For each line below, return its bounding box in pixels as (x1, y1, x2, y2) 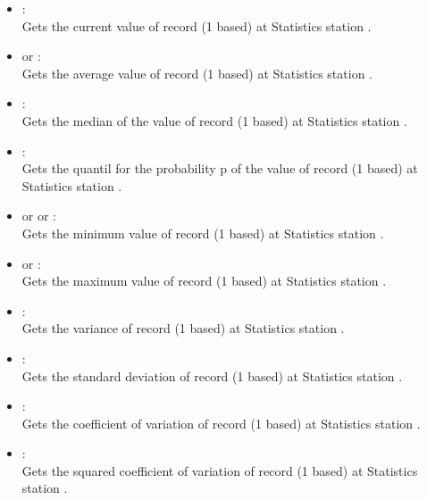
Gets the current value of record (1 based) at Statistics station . (21, 16, 372, 35)
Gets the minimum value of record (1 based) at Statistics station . (21, 223, 384, 242)
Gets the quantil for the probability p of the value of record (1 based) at (21, 159, 418, 178)
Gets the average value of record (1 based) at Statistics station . (21, 63, 373, 82)
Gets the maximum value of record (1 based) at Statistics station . (21, 271, 387, 290)
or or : (21, 206, 56, 225)
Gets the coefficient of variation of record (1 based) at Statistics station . (21, 413, 421, 432)
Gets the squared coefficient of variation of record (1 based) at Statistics (21, 461, 418, 479)
